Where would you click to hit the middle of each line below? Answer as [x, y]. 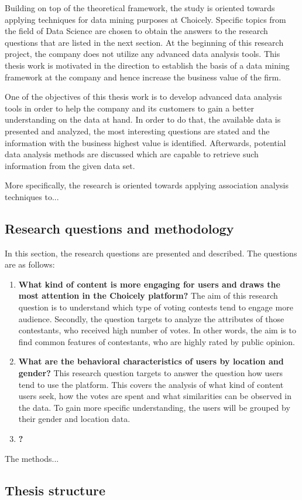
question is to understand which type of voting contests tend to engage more [156, 307]
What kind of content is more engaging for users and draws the [149, 284]
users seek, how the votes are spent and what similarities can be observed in [155, 396]
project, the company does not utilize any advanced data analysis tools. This [143, 54]
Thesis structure [55, 490]
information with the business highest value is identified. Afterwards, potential [145, 142]
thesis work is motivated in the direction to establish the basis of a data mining [147, 65]
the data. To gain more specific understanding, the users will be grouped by [154, 407]
